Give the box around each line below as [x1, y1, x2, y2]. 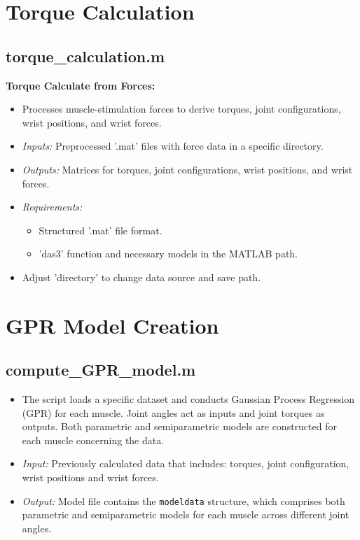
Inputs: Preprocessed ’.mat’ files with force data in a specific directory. [22, 138, 324, 153]
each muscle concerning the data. [22, 432, 165, 447]
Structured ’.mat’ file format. [39, 222, 162, 237]
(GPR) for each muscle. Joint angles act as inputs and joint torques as [22, 405, 325, 420]
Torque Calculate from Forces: [6, 78, 155, 92]
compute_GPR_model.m [6, 359, 196, 381]
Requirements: [22, 199, 83, 214]
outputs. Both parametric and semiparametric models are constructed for [22, 419, 337, 434]
